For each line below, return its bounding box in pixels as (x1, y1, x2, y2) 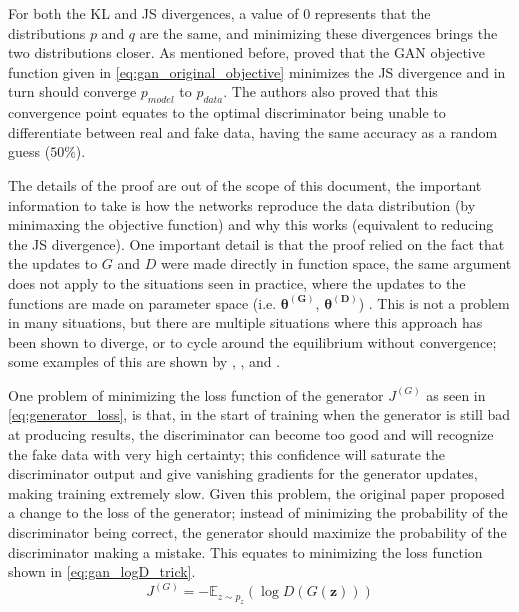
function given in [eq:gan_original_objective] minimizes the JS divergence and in (8, 61, 506, 82)
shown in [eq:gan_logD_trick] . (8, 561, 196, 582)
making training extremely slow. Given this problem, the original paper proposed (8, 482, 505, 503)
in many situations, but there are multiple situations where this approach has (8, 312, 483, 333)
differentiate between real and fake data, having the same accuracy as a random (8, 121, 498, 142)
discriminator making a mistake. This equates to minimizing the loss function (8, 541, 483, 562)
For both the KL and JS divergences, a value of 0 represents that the (8, 3, 431, 23)
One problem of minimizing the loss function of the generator (8, 384, 384, 405)
